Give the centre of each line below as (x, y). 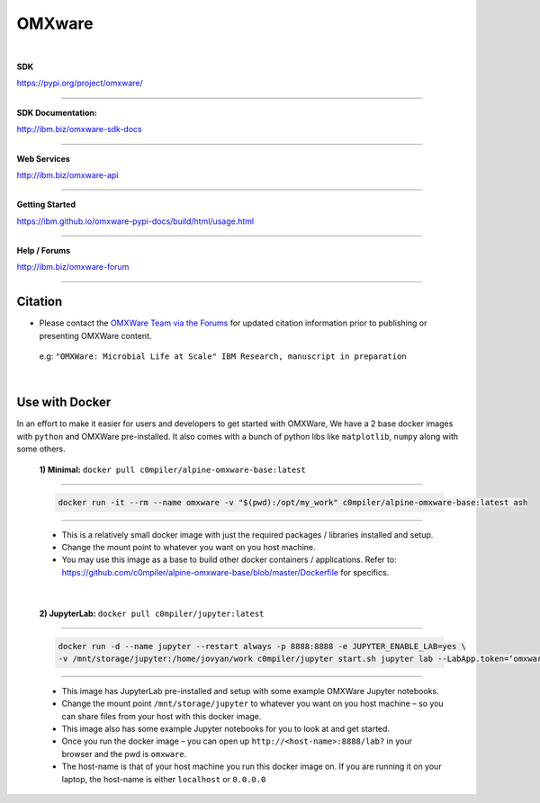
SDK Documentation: (57, 112)
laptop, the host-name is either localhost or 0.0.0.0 (164, 779)
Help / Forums (44, 251)
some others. (41, 449)
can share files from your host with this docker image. (162, 716)
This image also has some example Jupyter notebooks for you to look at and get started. (226, 729)
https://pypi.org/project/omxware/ (80, 83)
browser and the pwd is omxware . (124, 754)
